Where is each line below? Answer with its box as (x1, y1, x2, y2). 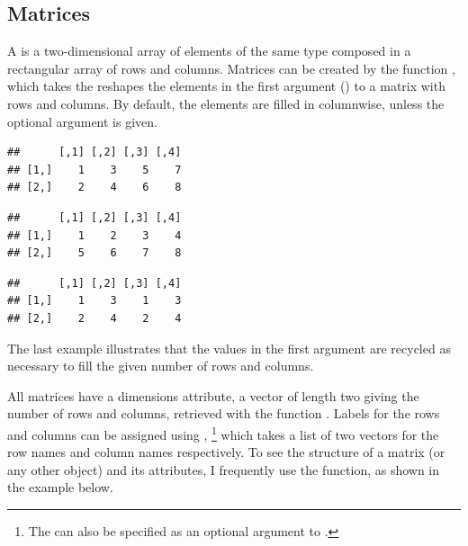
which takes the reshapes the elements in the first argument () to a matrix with (7, 76, 445, 95)
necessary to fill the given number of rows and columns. (7, 356, 314, 375)
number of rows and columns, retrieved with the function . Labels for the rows (7, 404, 440, 423)
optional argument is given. (7, 112, 157, 130)
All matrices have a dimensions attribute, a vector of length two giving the (7, 386, 419, 405)
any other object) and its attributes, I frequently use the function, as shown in (7, 460, 440, 479)
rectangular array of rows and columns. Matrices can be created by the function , (7, 58, 455, 77)
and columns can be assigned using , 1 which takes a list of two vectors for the (7, 422, 439, 443)
